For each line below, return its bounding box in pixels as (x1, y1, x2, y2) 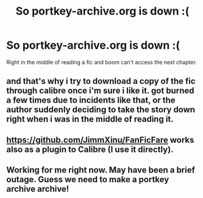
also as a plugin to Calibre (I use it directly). (6, 144, 174, 154)
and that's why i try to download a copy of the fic (6, 76, 196, 86)
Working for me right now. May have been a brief (6, 165, 195, 176)
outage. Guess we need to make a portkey (6, 174, 169, 185)
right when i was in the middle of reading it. (6, 114, 174, 125)
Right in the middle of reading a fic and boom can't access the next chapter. (6, 58, 197, 66)
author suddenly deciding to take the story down (6, 104, 196, 115)
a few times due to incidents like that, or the (6, 95, 176, 106)
